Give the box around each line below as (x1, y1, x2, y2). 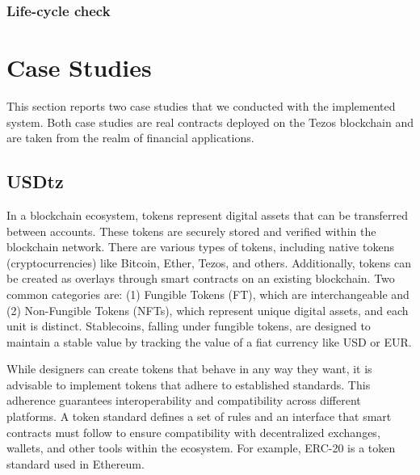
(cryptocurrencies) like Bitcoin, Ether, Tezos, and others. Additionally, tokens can (6, 254, 412, 271)
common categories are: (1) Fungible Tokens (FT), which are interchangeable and (6, 285, 409, 302)
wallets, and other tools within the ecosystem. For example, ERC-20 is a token (6, 439, 396, 456)
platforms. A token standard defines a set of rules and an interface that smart (6, 408, 392, 425)
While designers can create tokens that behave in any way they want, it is (6, 360, 372, 377)
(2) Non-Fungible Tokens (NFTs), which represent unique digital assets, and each (6, 301, 409, 318)
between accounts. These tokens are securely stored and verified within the (6, 222, 376, 239)
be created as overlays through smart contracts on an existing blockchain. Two (6, 270, 395, 287)
